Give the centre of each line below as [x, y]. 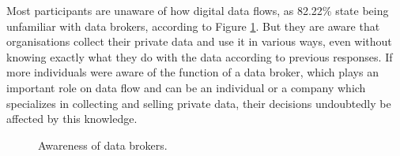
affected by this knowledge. [72, 119]
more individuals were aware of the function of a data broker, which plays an [192, 72]
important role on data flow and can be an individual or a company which [186, 87]
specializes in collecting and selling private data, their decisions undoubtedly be [199, 103]
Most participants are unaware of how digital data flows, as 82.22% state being [198, 10]
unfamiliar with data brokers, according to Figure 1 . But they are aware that [193, 26]
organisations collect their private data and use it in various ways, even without [199, 41]
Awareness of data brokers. [103, 145]
